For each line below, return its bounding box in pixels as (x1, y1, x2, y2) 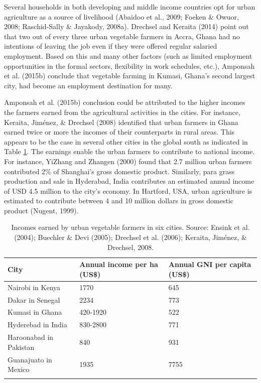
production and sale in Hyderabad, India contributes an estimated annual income (4, 176, 254, 186)
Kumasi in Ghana (8, 307, 62, 317)
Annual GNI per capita (168, 259, 251, 270)
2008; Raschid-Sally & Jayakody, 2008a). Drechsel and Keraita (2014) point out (4, 21, 249, 32)
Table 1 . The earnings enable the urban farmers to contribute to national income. (4, 146, 255, 157)
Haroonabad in (8, 332, 54, 342)
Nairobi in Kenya (8, 282, 61, 292)
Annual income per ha (79, 259, 158, 270)
